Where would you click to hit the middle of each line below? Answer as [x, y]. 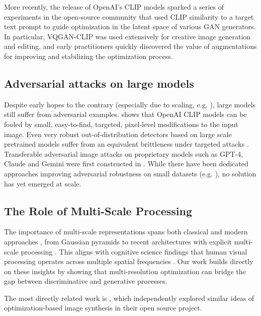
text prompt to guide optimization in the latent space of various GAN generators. [130, 26]
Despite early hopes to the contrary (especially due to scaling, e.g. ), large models [130, 104]
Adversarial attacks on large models [99, 83]
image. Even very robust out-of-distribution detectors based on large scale [118, 134]
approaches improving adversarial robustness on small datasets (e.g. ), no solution [130, 173]
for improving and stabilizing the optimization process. [89, 56]
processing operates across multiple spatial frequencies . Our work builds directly [129, 261]
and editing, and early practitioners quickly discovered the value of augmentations [130, 46]
